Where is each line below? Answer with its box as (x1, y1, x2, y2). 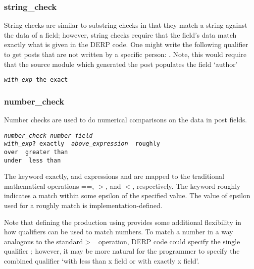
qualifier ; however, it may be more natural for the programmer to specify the (4, 246, 240, 256)
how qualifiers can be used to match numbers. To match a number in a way (4, 226, 233, 237)
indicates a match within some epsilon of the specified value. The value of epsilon (4, 190, 251, 201)
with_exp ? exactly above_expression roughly (4, 140, 160, 148)
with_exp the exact (4, 76, 68, 84)
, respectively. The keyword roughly (132, 180, 241, 191)
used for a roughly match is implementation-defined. (4, 200, 162, 211)
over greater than (4, 148, 68, 156)
